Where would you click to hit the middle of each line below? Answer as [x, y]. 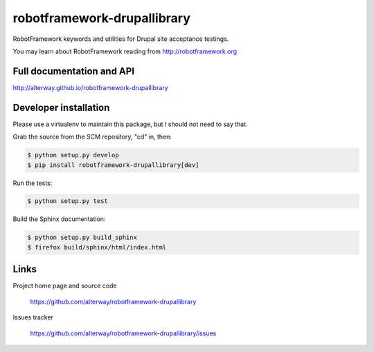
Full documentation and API [74, 71]
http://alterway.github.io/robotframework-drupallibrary [91, 87]
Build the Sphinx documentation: [59, 219]
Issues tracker [33, 317]
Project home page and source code [65, 286]
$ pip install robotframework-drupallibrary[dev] [113, 165]
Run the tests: [33, 183]
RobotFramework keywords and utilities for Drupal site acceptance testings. [121, 39]
